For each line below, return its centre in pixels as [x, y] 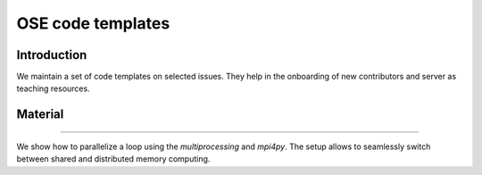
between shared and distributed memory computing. [113, 159]
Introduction [52, 55]
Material [40, 115]
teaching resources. [53, 88]
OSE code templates [93, 23]
